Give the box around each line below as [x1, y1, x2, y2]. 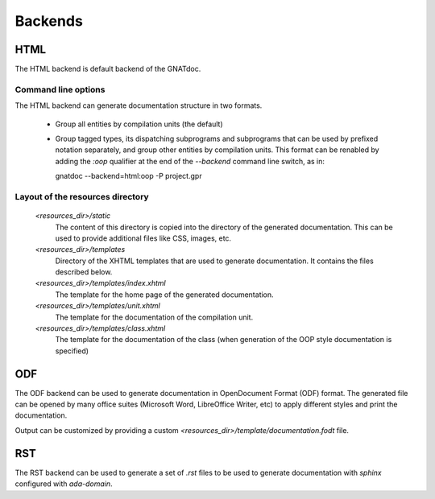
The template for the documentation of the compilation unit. [55, 312, 254, 322]
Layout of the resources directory [14, 191, 149, 202]
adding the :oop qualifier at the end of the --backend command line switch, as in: [55, 156, 325, 166]
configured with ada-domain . [14, 479, 113, 489]
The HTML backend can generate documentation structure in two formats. [14, 101, 263, 110]
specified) [55, 346, 89, 356]
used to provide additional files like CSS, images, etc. [55, 233, 232, 243]
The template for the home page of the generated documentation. [55, 290, 274, 299]
